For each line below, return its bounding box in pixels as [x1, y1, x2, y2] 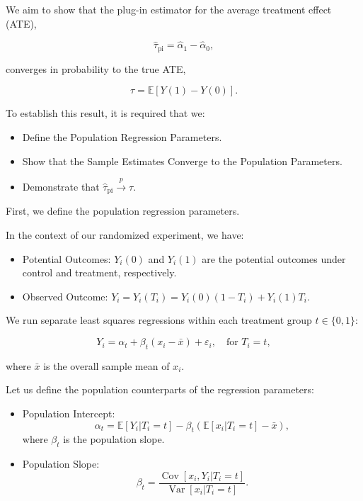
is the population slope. [63, 432, 165, 446]
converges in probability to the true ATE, [6, 61, 186, 76]
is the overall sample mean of [43, 358, 170, 373]
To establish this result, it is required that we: [6, 106, 205, 120]
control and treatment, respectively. [22, 265, 177, 280]
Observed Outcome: [22, 288, 108, 303]
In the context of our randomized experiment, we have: [6, 227, 244, 242]
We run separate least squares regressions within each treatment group [6, 313, 312, 327]
